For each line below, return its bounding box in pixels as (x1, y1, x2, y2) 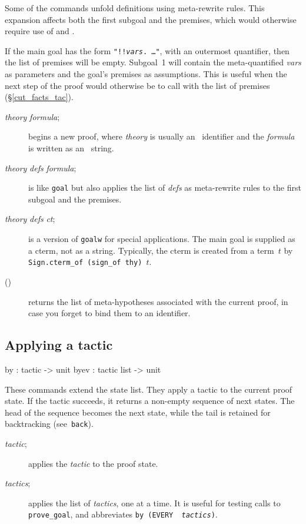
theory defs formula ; (5, 161, 76, 174)
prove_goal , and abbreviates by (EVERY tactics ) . (28, 508, 218, 520)
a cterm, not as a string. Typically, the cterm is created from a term (28, 244, 274, 256)
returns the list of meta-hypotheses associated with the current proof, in (28, 295, 288, 307)
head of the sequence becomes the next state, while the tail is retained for (5, 406, 271, 418)
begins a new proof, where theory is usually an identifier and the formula (28, 130, 295, 142)
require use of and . (5, 25, 75, 37)
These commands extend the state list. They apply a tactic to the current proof (5, 383, 292, 395)
